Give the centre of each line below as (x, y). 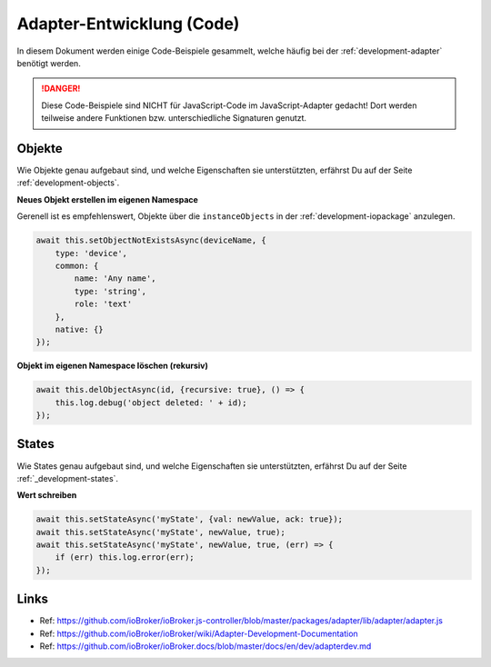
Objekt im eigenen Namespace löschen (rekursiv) (112, 366)
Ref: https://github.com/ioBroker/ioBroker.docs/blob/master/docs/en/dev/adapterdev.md (205, 646)
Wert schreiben (47, 495)
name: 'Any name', (115, 279)
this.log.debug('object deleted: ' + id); (151, 403)
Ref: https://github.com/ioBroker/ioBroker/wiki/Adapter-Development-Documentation (199, 633)
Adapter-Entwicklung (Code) (128, 24)
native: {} (79, 329)
